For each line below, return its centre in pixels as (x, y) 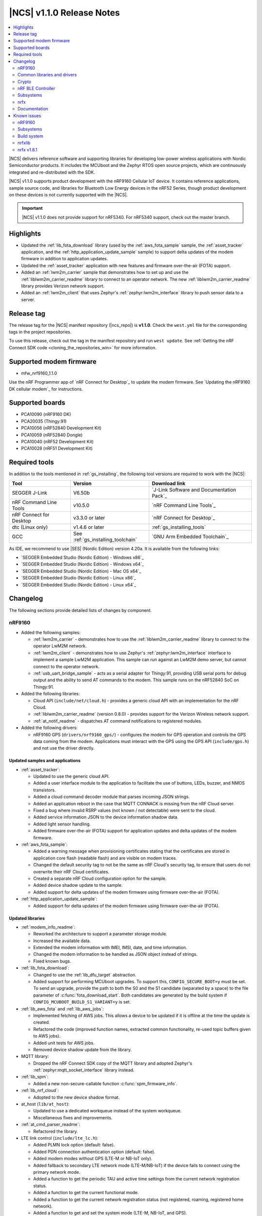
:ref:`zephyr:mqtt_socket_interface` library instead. (84, 1070)
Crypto (25, 81)
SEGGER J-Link (30, 493)
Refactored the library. (56, 1131)
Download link (168, 483)
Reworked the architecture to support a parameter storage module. (100, 934)
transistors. (44, 790)
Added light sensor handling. (62, 824)
